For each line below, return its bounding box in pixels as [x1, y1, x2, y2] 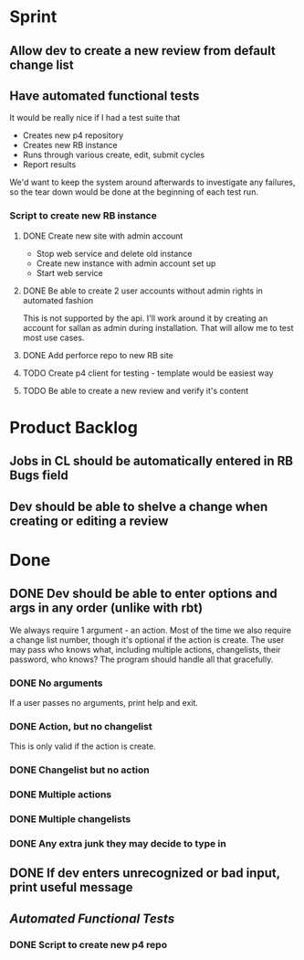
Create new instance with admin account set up [36, 258, 216, 269]
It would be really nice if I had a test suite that [9, 112, 181, 123]
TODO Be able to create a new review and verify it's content [22, 385, 249, 396]
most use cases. [22, 332, 85, 343]
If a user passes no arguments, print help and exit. [9, 697, 199, 708]
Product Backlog [9, 417, 139, 438]
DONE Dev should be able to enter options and [9, 586, 278, 602]
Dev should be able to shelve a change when [9, 498, 268, 514]
